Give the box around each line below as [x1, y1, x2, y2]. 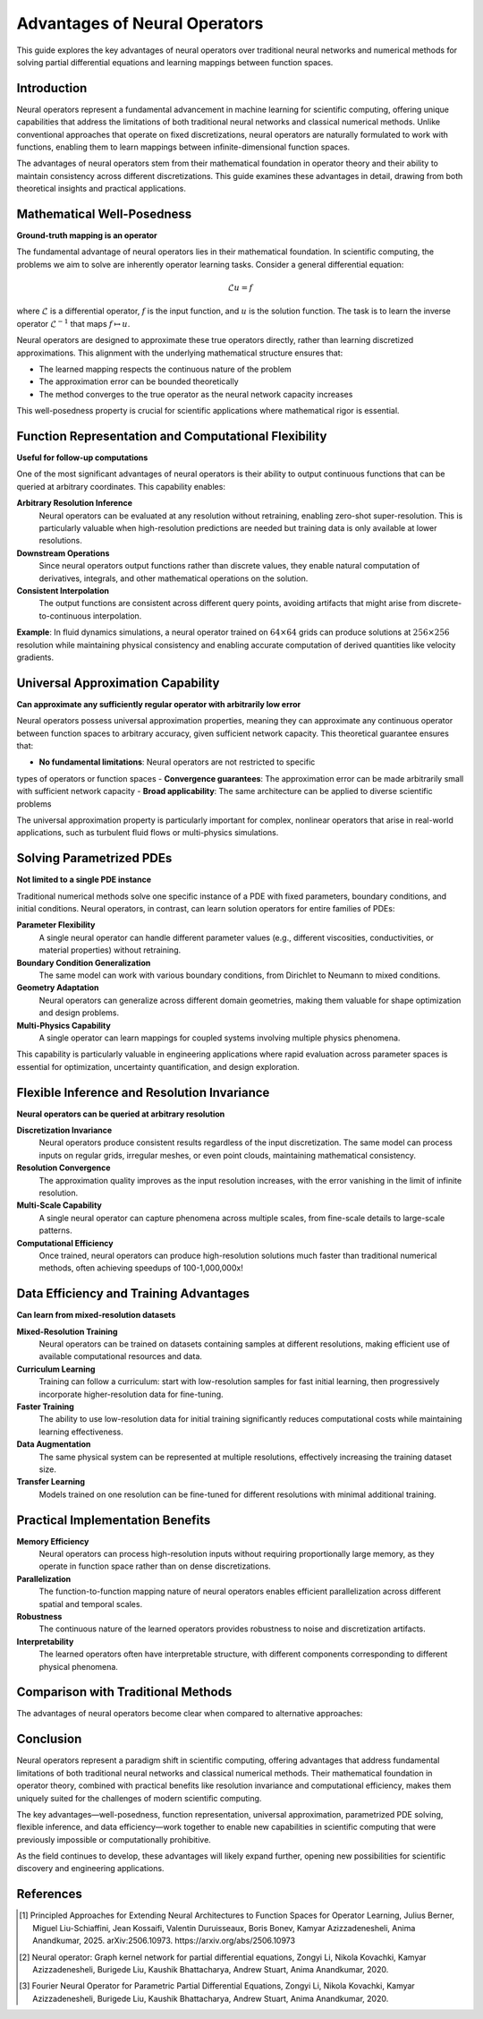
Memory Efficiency [16, 1536, 89, 1546]
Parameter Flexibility [16, 920, 96, 930]
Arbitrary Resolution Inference [16, 498, 133, 509]
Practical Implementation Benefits [16, 1512, 211, 1527]
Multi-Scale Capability [16, 1200, 102, 1211]
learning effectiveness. [38, 1426, 124, 1437]
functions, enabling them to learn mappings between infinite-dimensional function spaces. [16, 141, 351, 152]
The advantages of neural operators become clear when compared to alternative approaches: [16, 1708, 363, 1719]
